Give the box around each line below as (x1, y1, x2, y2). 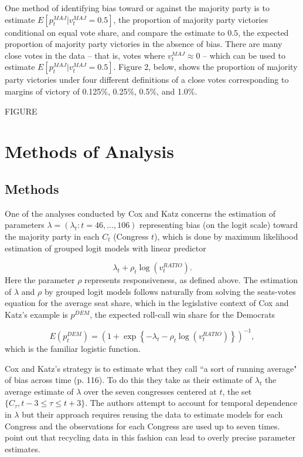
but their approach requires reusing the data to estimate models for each (22, 408, 283, 420)
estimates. (5, 442, 40, 455)
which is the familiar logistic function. (5, 342, 141, 354)
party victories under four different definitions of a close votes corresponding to (5, 73, 289, 86)
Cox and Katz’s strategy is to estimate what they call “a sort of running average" (5, 362, 297, 374)
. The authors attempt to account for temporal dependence (85, 396, 297, 409)
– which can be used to (203, 49, 285, 61)
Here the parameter (5, 274, 75, 286)
